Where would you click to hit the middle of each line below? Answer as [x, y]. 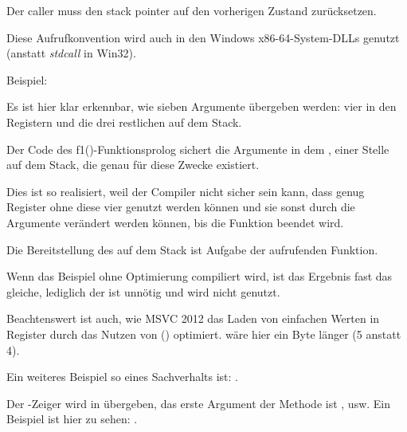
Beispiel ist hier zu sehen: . [72, 419]
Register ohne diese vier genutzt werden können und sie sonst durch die [181, 207]
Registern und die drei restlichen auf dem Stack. [124, 122]
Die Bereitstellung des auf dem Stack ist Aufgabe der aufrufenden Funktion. [192, 249]
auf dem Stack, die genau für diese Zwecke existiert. [133, 165]
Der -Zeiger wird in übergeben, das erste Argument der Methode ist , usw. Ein [199, 403]
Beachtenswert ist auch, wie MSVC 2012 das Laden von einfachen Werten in [193, 318]
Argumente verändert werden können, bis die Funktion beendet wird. [175, 222]
